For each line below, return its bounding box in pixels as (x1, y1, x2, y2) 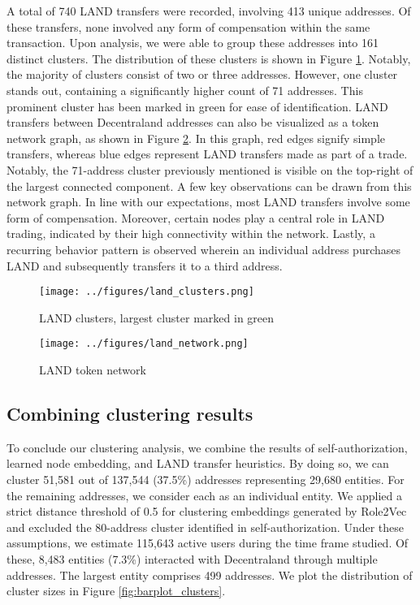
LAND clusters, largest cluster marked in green (39, 309, 275, 326)
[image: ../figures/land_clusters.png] (39, 286, 254, 298)
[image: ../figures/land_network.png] (39, 338, 249, 350)
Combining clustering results (6, 400, 253, 426)
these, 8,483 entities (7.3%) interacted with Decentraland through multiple (6, 550, 378, 567)
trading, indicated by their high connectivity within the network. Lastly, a (6, 225, 375, 242)
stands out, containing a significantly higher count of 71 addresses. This (6, 81, 363, 98)
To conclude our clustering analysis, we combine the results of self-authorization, (6, 439, 408, 456)
